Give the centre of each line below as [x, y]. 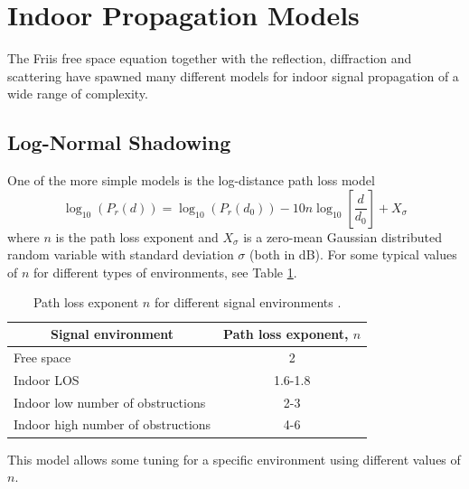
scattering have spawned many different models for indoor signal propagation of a [233, 75]
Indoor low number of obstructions [110, 402]
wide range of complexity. [78, 94]
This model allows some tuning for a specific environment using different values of [234, 459]
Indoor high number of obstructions [113, 424]
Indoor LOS [47, 379]
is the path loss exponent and [137, 236]
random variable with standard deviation [121, 254]
